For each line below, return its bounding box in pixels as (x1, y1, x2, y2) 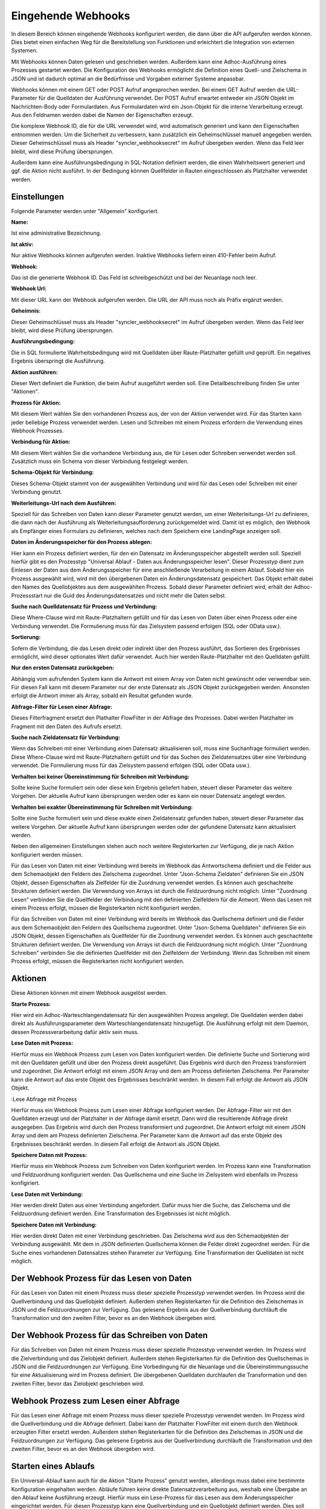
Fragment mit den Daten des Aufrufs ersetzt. (11, 723, 123, 730)
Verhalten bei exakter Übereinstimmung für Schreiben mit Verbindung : (11, 803, 193, 811)
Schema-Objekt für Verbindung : (11, 468, 94, 476)
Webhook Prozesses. (11, 427, 64, 434)
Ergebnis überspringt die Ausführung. (11, 357, 105, 365)
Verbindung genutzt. (11, 488, 63, 496)
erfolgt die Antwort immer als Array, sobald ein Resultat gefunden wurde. (11, 692, 193, 700)
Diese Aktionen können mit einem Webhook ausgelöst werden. (11, 989, 167, 997)
